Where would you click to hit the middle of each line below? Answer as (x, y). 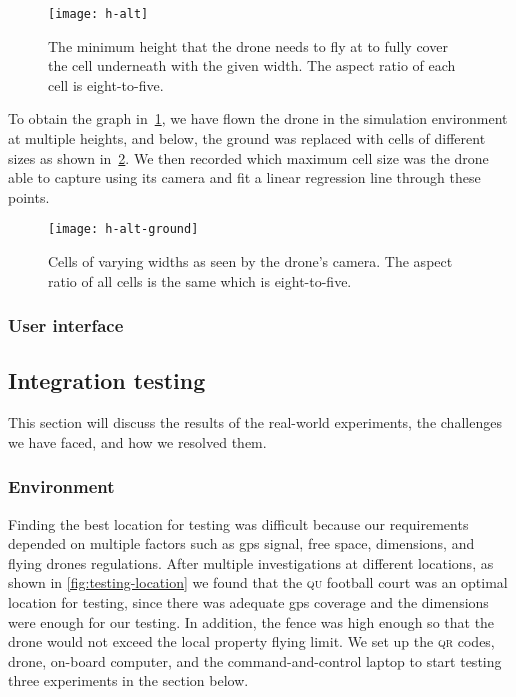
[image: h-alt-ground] (123, 229)
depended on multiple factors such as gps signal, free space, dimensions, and (241, 543)
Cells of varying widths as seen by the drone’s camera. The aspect (250, 261)
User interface (66, 325)
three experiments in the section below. (128, 680)
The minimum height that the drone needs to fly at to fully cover (248, 45)
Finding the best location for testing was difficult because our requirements (238, 523)
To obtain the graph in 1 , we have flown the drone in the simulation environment (258, 118)
